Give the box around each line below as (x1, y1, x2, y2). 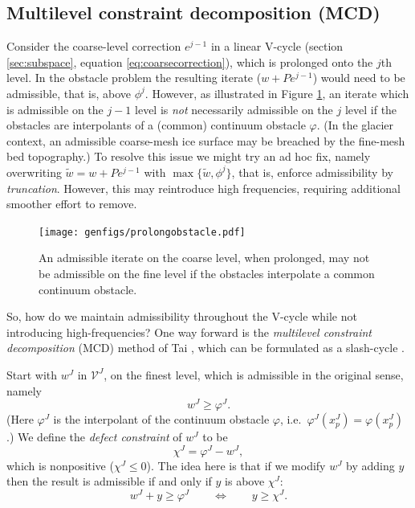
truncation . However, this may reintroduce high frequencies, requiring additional (6, 179, 401, 196)
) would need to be (312, 69, 405, 86)
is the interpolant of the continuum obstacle (53, 411, 270, 428)
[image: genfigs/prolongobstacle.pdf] (39, 226, 246, 238)
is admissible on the (6, 100, 104, 117)
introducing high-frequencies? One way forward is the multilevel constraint (6, 323, 372, 340)
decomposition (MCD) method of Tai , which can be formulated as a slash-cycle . (6, 339, 405, 356)
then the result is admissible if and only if (6, 473, 212, 490)
